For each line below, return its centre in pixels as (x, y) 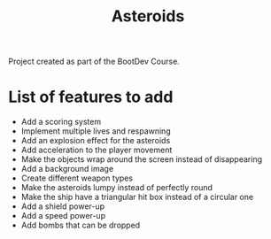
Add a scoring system (61, 122)
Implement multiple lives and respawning (96, 131)
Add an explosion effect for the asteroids (96, 141)
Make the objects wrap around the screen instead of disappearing (142, 159)
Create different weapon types (77, 178)
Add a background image (67, 169)
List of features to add (91, 97)
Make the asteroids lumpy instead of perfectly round (117, 188)
